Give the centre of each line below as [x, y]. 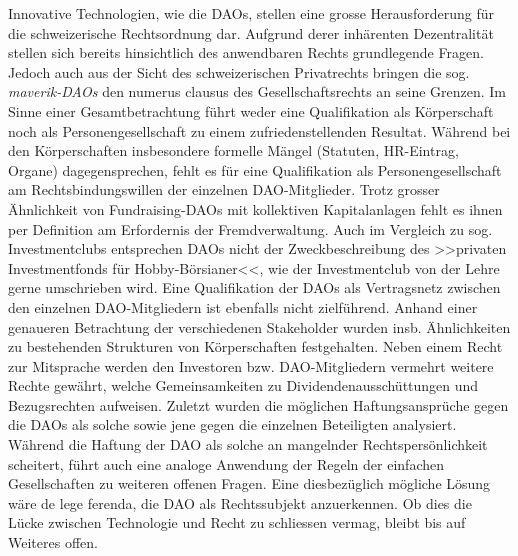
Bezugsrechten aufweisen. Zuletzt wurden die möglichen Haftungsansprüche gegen [258, 404]
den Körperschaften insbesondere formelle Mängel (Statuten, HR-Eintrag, [233, 150]
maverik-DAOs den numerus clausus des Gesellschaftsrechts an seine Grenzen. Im [257, 91]
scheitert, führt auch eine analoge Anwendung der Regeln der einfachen [226, 463]
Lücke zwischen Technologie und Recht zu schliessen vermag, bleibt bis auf [237, 522]
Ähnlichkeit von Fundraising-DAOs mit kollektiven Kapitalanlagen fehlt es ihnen [255, 208]
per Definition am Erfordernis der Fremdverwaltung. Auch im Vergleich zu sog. [250, 228]
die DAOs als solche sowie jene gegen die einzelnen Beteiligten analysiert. [232, 424]
